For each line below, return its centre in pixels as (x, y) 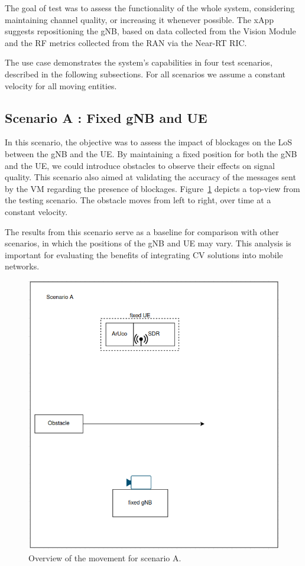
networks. (22, 266)
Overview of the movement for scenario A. (105, 557)
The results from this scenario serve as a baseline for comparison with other (142, 231)
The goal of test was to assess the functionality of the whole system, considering (150, 8)
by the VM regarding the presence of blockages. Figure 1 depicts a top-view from (152, 188)
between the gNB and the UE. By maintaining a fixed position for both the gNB (151, 153)
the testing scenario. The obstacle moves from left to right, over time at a (138, 200)
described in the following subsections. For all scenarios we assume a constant (145, 74)
